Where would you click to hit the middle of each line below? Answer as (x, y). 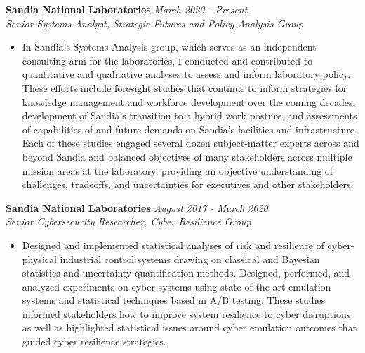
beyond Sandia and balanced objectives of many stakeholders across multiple (187, 156)
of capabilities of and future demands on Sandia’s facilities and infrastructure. (190, 129)
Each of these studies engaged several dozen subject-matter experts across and (191, 143)
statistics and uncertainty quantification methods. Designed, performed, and (186, 273)
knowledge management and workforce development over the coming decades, (189, 101)
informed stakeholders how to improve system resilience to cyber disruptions (186, 313)
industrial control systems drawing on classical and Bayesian (190, 259)
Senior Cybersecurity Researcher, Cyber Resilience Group (128, 221)
